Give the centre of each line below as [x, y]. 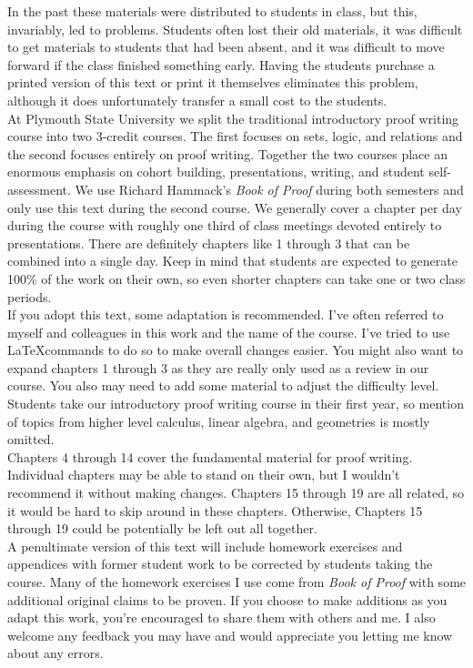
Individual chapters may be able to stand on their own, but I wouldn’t [204, 475]
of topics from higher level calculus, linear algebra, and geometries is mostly [219, 421]
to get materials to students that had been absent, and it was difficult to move [226, 47]
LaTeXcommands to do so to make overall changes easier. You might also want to [236, 350]
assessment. [39, 189]
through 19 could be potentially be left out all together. [162, 528]
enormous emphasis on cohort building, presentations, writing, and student [216, 172]
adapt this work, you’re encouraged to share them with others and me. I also [221, 617]
